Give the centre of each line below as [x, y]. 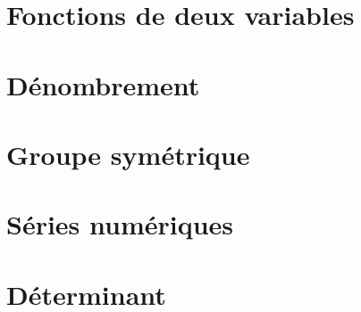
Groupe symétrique [128, 154]
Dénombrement [103, 84]
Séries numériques [120, 224]
